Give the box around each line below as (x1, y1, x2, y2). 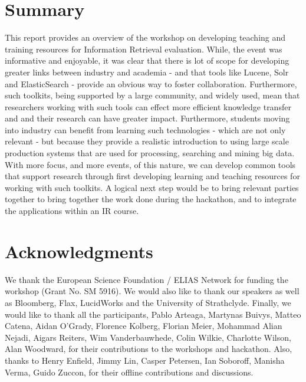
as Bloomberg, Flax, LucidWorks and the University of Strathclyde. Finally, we (5, 296, 291, 308)
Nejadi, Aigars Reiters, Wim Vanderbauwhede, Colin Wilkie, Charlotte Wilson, (5, 331, 291, 343)
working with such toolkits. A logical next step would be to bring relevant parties (5, 181, 299, 193)
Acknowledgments (5, 239, 153, 263)
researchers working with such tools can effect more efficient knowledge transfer (5, 100, 291, 113)
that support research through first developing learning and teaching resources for (5, 170, 300, 182)
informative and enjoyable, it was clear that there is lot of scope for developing (5, 54, 289, 67)
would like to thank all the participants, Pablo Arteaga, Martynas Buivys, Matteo (5, 308, 301, 320)
